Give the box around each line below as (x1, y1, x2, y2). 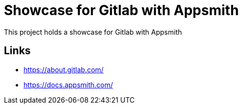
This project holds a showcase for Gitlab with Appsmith (4, 27, 182, 36)
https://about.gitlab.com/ (24, 65, 104, 74)
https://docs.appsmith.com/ (24, 80, 113, 89)
